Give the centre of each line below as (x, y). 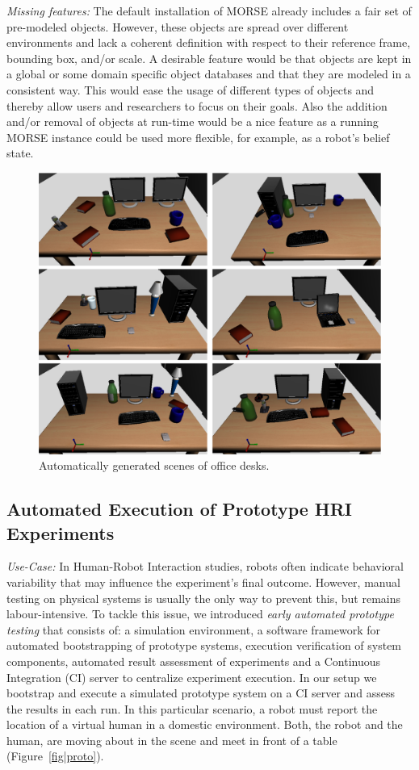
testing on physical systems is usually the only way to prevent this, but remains (204, 598)
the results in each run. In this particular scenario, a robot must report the (192, 708)
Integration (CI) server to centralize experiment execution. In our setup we (192, 677)
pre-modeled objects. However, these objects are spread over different (178, 26)
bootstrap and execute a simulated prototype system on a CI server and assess (201, 693)
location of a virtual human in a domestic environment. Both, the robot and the (205, 724)
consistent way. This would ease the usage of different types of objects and (191, 89)
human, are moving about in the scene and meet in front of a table (172, 740)
